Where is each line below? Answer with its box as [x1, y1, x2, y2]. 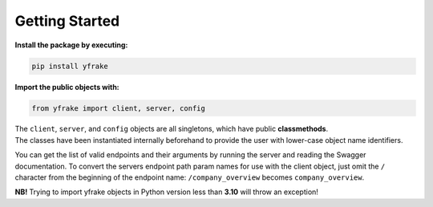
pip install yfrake [31, 61, 108, 71]
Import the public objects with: [14, 82, 119, 91]
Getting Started [14, 12, 120, 30]
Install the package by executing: [14, 40, 128, 50]
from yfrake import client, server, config [31, 103, 206, 112]
